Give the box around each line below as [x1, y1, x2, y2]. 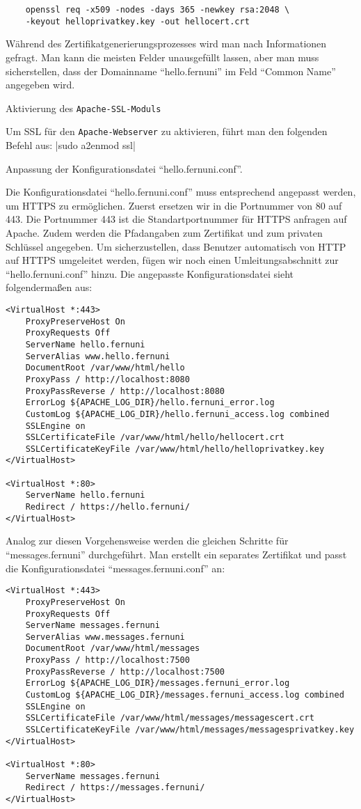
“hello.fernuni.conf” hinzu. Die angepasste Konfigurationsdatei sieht [6, 266, 294, 281]
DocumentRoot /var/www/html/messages [25, 643, 200, 654]
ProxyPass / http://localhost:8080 [25, 374, 190, 384]
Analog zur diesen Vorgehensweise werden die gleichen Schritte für [6, 533, 289, 548]
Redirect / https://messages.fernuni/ [25, 783, 205, 793]
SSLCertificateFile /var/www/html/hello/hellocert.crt [25, 432, 284, 443]
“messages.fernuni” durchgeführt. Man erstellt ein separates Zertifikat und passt [6, 547, 347, 561]
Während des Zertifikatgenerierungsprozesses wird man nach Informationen [6, 36, 327, 51]
